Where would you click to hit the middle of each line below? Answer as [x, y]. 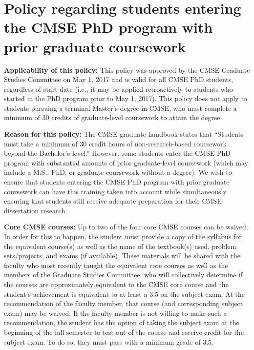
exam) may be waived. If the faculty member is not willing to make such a [116, 313]
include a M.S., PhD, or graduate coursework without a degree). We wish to [118, 172]
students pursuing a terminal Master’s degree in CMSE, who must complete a [120, 108]
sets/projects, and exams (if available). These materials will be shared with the [122, 256]
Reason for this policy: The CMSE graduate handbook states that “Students [124, 134]
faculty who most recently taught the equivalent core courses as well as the [116, 265]
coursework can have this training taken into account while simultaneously [115, 191]
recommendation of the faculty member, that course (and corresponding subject [124, 303]
